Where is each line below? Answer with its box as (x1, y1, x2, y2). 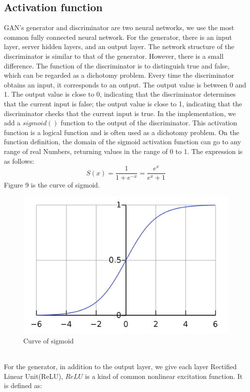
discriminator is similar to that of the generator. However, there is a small (4, 51, 224, 61)
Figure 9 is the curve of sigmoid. (4, 180, 100, 190)
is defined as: (4, 380, 42, 391)
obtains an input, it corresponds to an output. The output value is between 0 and (4, 79, 247, 89)
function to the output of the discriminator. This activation (61, 118, 237, 128)
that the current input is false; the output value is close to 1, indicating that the (4, 98, 242, 108)
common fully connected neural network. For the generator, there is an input (4, 32, 232, 42)
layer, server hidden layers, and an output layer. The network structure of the (4, 41, 234, 51)
